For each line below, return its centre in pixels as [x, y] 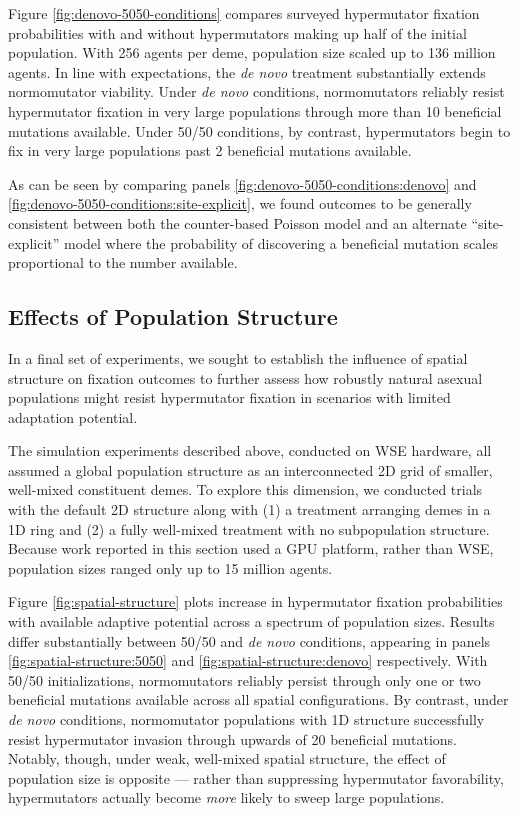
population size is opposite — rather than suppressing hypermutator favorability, [256, 777]
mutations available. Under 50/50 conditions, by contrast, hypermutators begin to [259, 130]
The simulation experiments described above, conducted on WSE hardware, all [250, 450]
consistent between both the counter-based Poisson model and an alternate [237, 222]
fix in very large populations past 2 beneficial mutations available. [210, 150]
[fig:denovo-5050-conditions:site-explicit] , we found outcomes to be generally [240, 203]
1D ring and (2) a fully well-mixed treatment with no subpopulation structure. [249, 528]
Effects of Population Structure [173, 316]
